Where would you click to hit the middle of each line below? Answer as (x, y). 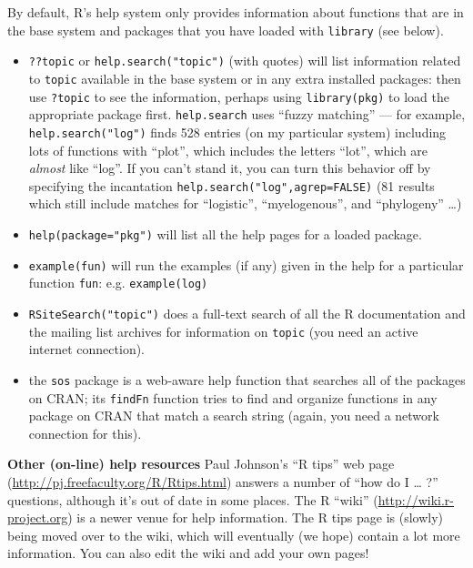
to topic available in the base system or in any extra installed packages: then (245, 78)
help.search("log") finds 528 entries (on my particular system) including (237, 132)
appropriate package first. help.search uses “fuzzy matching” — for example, (247, 114)
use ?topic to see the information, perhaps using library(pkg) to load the (239, 96)
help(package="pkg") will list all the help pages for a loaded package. (225, 233)
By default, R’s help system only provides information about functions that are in (236, 12)
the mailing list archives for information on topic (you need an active (223, 331)
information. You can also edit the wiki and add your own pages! (188, 553)
